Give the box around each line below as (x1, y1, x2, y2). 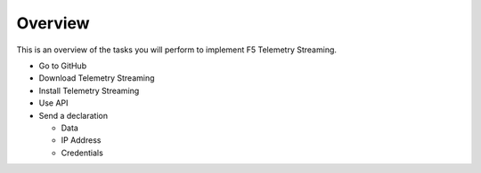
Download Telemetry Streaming (38, 73, 155, 83)
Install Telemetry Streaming (38, 85, 140, 96)
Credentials (61, 147, 104, 158)
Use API (38, 98, 69, 108)
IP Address (61, 135, 102, 145)
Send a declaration (38, 110, 109, 121)
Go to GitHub (38, 60, 87, 71)
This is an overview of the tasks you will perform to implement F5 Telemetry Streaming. (16, 44, 338, 55)
